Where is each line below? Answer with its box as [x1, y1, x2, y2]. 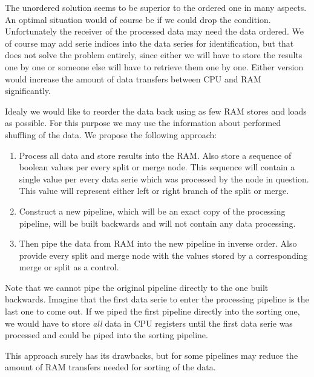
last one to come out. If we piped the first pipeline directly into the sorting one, [5, 305, 300, 318]
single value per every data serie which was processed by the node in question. [19, 172, 309, 185]
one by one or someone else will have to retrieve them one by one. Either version [5, 60, 304, 73]
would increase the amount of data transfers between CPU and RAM [5, 72, 261, 85]
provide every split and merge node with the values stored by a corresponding [19, 249, 308, 261]
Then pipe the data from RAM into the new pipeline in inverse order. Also [19, 237, 297, 250]
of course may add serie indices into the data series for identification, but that [5, 36, 294, 49]
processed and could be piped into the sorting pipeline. [5, 329, 208, 341]
